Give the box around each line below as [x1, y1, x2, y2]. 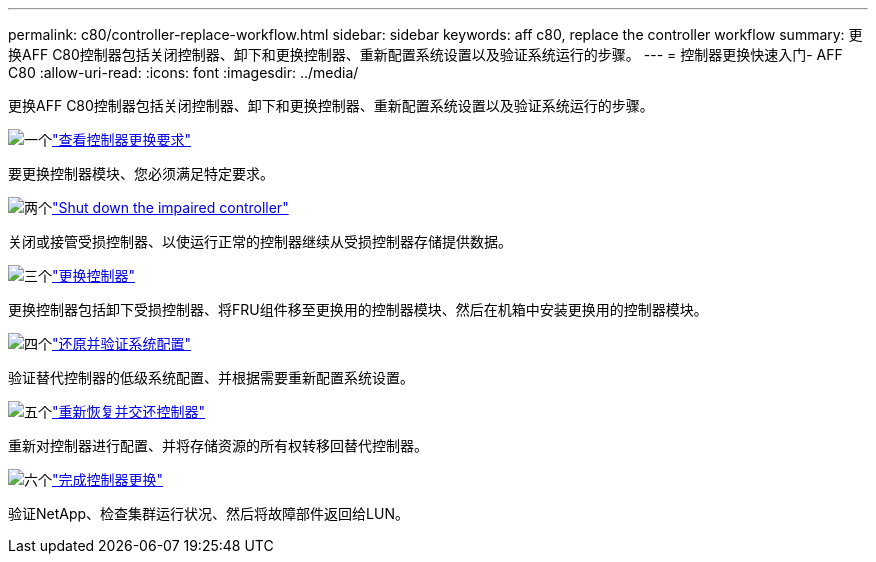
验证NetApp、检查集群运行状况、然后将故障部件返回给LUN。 [8, 505, 409, 522]
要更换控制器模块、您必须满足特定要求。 [8, 165, 274, 182]
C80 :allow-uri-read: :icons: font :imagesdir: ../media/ [8, 64, 359, 81]
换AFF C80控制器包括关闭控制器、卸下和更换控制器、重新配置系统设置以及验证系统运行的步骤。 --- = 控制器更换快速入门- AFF [8, 46, 843, 63]
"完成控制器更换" [52, 471, 164, 488]
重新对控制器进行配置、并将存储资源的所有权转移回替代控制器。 [8, 437, 428, 454]
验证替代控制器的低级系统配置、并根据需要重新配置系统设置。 [8, 369, 414, 386]
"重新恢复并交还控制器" [52, 403, 206, 420]
